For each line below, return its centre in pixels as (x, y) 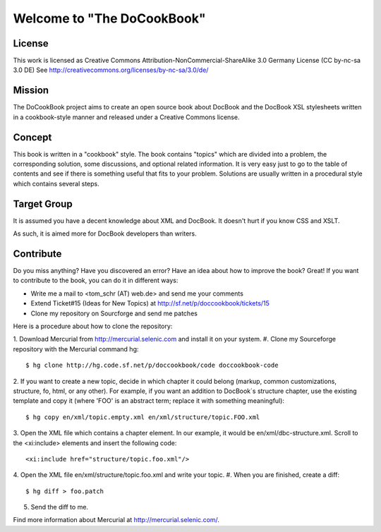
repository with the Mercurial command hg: (76, 349)
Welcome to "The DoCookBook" (109, 18)
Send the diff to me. (59, 507)
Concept (32, 137)
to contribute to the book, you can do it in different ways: (96, 280)
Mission (31, 91)
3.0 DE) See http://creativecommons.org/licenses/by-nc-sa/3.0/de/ (111, 70)
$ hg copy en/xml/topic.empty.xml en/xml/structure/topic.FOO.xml (143, 417)
